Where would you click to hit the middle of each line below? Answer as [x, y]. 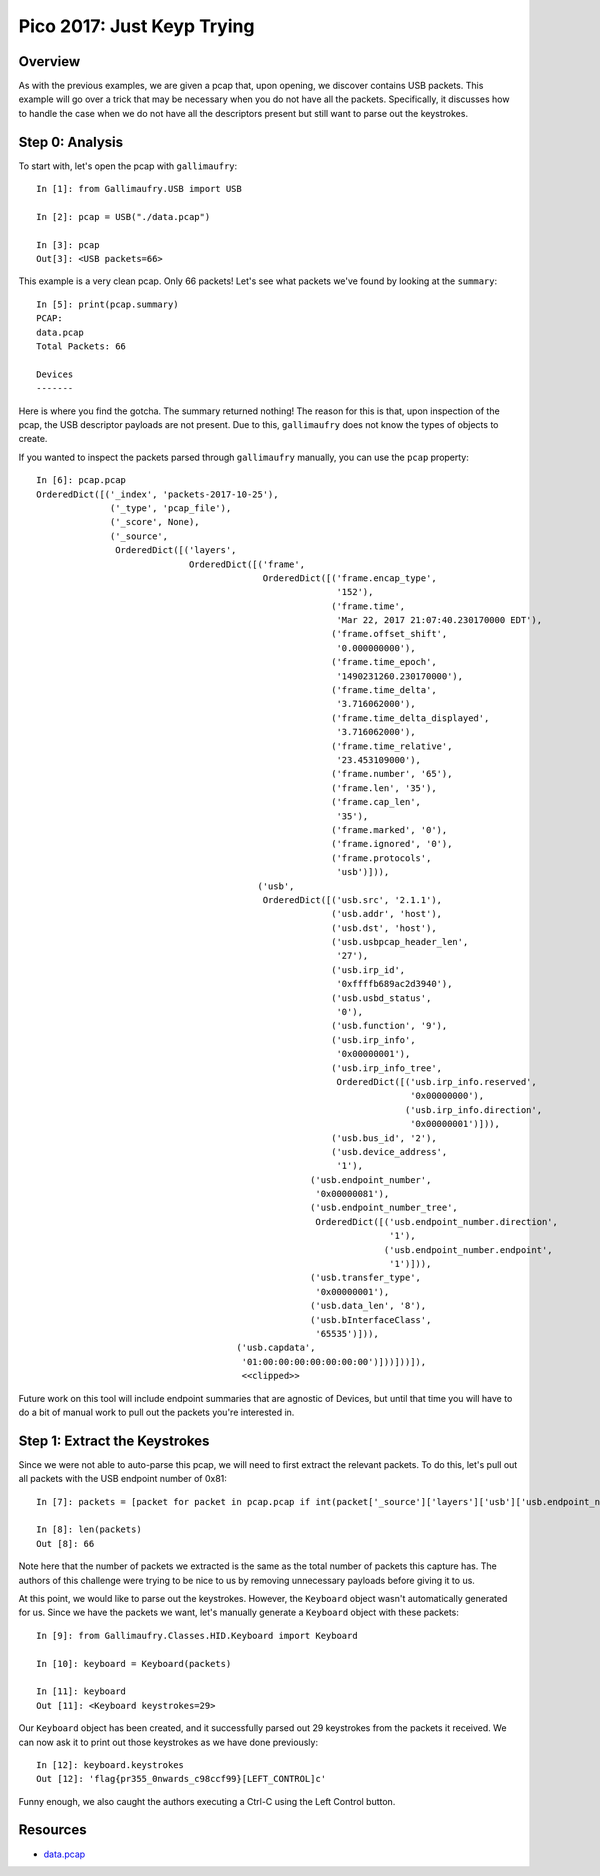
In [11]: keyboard [81, 1691]
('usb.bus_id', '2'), [384, 1138]
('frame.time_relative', [392, 746]
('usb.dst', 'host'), [384, 928]
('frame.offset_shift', [389, 634]
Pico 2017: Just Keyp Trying [136, 26]
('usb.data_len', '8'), [368, 1306]
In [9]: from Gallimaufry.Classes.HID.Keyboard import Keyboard [197, 1635]
